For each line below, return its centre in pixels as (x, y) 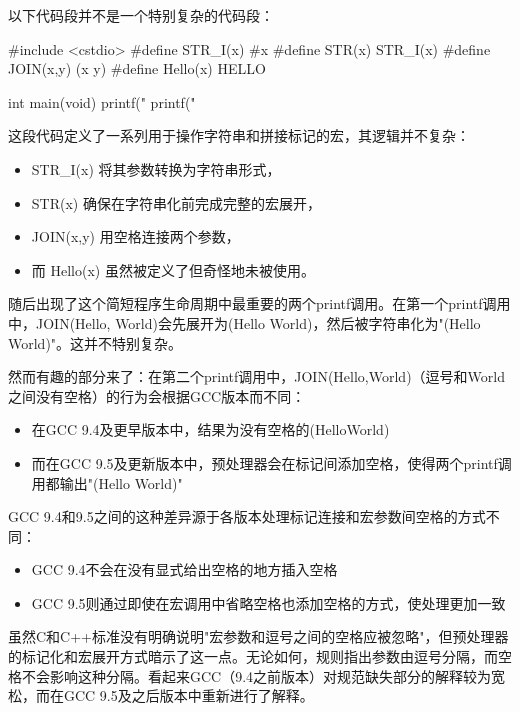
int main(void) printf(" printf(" (102, 101)
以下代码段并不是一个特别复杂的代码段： (141, 15)
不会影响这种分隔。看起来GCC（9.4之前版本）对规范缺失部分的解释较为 (256, 675)
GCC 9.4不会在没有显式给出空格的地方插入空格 (184, 569)
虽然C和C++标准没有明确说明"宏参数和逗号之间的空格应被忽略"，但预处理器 (258, 636)
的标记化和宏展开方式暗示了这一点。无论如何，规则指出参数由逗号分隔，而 (253, 656)
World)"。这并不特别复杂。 (95, 342)
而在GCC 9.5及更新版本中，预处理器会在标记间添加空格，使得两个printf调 (271, 462)
